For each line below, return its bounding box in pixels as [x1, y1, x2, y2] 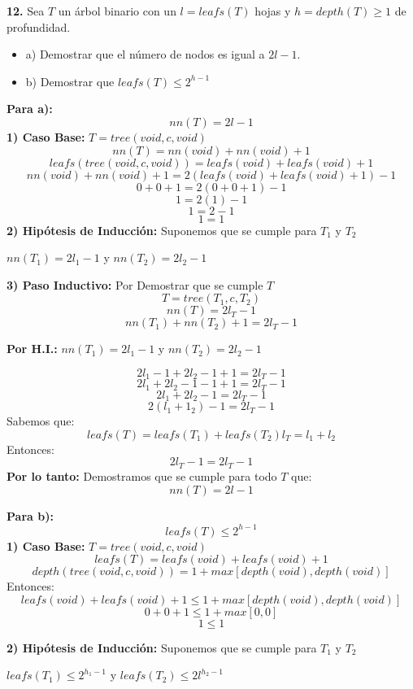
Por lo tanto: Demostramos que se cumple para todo [7, 467, 277, 484]
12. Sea [7, 2, 45, 19]
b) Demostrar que [25, 72, 115, 89]
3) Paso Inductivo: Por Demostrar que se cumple [7, 276, 263, 293]
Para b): [7, 507, 54, 524]
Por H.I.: [7, 340, 58, 357]
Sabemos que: [7, 412, 75, 430]
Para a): [7, 100, 53, 117]
